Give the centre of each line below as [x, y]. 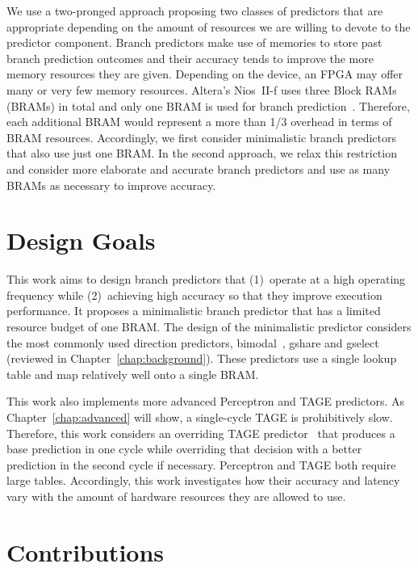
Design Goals [81, 240]
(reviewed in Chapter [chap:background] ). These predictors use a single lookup [202, 358]
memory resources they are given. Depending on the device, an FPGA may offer [205, 74]
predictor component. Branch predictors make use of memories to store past [194, 42]
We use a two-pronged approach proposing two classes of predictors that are [195, 11]
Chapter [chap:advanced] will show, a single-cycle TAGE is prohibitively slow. [200, 417]
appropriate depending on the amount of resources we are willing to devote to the [209, 26]
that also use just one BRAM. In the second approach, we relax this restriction [202, 153]
